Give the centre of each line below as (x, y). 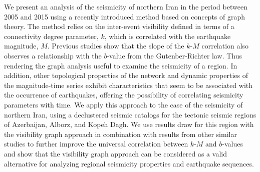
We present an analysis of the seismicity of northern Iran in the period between (126, 6)
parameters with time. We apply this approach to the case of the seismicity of (123, 104)
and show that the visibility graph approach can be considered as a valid (115, 153)
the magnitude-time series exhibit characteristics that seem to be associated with (128, 85)
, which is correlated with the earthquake (168, 36)
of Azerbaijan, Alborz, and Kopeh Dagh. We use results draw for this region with (129, 124)
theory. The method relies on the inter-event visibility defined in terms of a (119, 26)
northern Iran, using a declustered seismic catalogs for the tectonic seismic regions (130, 114)
